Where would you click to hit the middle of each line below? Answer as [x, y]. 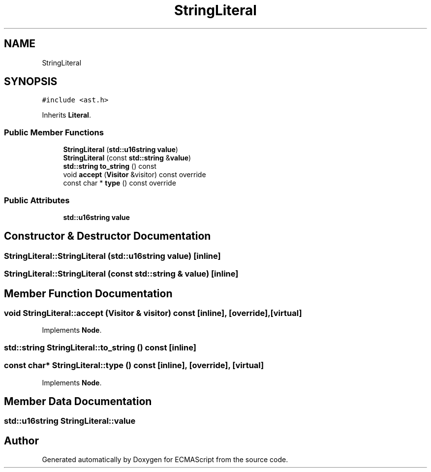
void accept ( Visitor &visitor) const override [135, 175]
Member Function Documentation [88, 293]
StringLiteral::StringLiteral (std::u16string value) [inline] [112, 256]
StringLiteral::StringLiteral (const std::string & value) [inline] [121, 274]
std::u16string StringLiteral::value [70, 421]
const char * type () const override [120, 183]
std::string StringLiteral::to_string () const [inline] [100, 347]
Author [21, 441]
